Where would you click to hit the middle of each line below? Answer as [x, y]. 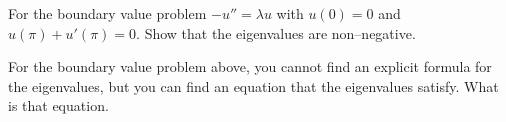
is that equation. [58, 105]
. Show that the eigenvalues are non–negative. [276, 32]
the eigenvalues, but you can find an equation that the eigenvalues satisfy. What [253, 85]
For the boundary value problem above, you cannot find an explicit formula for [250, 66]
